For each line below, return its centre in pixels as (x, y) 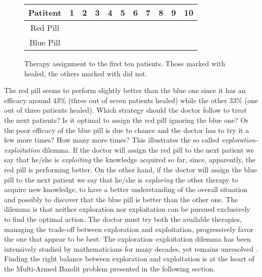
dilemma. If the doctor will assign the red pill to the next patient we (148, 149)
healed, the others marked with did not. (86, 73)
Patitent (45, 12)
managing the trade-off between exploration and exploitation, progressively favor (129, 229)
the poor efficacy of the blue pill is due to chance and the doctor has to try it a (127, 130)
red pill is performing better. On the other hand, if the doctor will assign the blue (131, 169)
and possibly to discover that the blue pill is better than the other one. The (121, 199)
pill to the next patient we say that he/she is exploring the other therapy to (121, 179)
